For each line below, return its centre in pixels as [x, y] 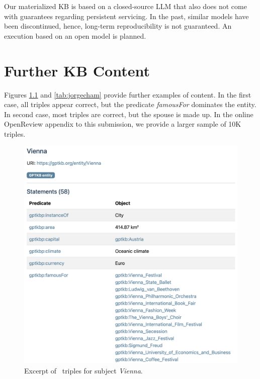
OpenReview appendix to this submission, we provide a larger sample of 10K [123, 124]
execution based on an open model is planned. [75, 35]
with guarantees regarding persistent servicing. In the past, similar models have [126, 16]
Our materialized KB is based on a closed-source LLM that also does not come [125, 6]
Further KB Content [77, 70]
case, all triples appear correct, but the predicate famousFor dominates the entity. [130, 104]
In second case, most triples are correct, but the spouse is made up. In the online [129, 114]
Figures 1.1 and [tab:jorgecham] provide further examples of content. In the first [128, 94]
